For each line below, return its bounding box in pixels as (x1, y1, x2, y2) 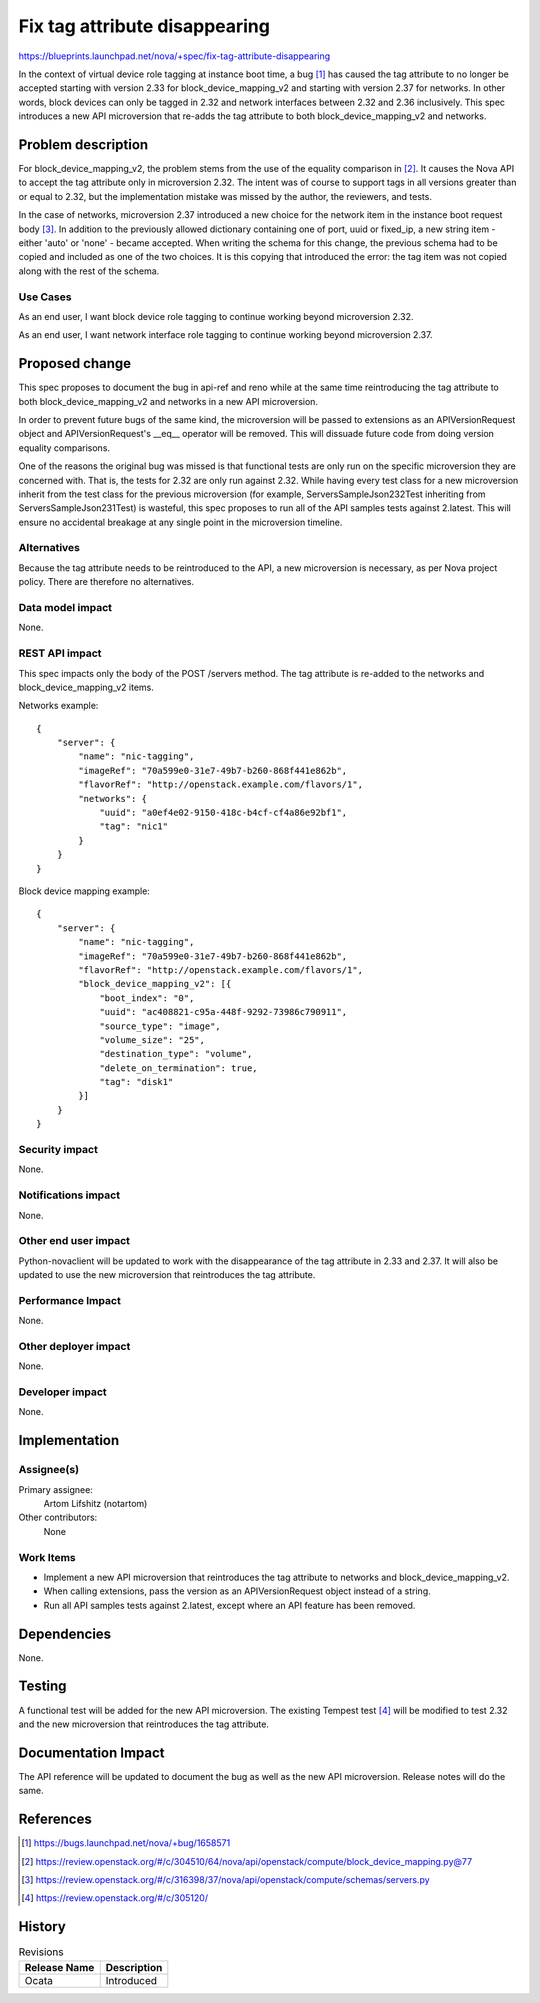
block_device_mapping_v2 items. (18, 681, 154, 693)
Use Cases (18, 290, 72, 304)
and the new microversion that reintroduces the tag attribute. (18, 1718, 270, 1730)
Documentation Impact (18, 1744, 165, 1761)
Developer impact (18, 1385, 107, 1399)
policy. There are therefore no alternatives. (18, 576, 195, 588)
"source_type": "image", (99, 1020, 222, 1032)
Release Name (24, 1960, 95, 1974)
